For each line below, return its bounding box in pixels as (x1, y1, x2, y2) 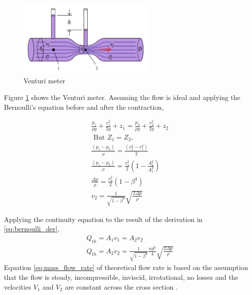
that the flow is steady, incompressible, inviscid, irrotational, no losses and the (4, 271, 238, 282)
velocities (4, 281, 31, 292)
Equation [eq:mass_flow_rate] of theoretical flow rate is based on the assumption (4, 262, 248, 272)
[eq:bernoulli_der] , (4, 223, 60, 234)
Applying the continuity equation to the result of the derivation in (4, 214, 203, 224)
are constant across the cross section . (65, 281, 178, 292)
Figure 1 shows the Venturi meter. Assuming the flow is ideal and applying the (4, 92, 240, 102)
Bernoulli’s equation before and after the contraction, (4, 101, 164, 112)
